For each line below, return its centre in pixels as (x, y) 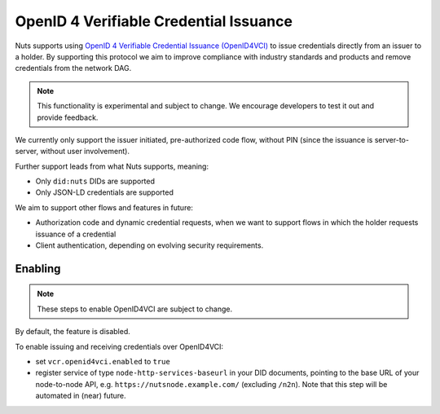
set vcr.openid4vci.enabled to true (103, 361)
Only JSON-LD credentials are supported (105, 192)
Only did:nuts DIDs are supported (95, 181)
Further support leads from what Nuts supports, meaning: (112, 166)
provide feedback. (68, 117)
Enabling (38, 269)
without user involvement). (85, 152)
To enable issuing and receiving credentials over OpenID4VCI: (119, 346)
